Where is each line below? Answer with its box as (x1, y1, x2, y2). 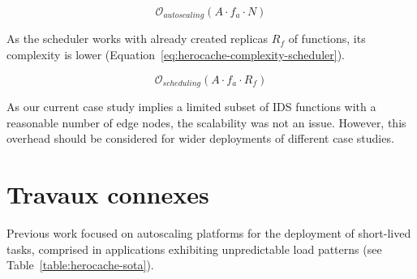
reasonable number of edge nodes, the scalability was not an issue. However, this (6, 114, 406, 131)
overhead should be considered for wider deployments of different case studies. (6, 130, 394, 147)
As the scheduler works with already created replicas (6, 30, 269, 47)
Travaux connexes (6, 178, 209, 211)
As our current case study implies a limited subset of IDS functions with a (6, 98, 376, 115)
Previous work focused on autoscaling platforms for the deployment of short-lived (6, 225, 411, 241)
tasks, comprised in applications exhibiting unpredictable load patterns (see (6, 240, 382, 257)
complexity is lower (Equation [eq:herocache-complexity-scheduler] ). (6, 46, 345, 63)
